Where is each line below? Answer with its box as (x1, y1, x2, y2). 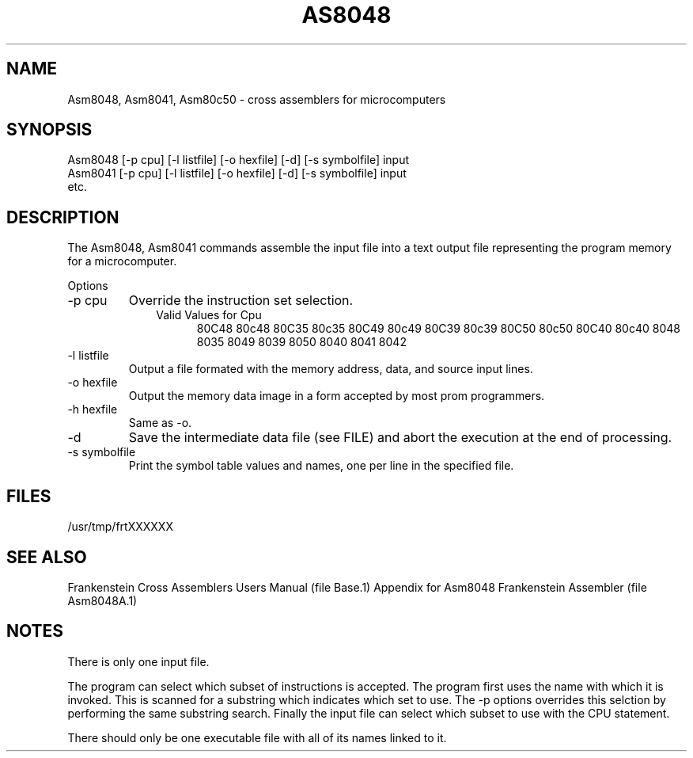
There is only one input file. (67, 654, 210, 668)
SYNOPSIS (6, 120, 93, 140)
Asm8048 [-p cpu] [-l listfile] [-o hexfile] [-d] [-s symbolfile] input (67, 153, 410, 167)
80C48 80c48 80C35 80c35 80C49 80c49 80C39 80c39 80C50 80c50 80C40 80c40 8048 (196, 322, 680, 336)
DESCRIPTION (6, 207, 119, 227)
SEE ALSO (6, 547, 87, 567)
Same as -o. (128, 416, 192, 430)
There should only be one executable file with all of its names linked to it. (67, 730, 447, 745)
